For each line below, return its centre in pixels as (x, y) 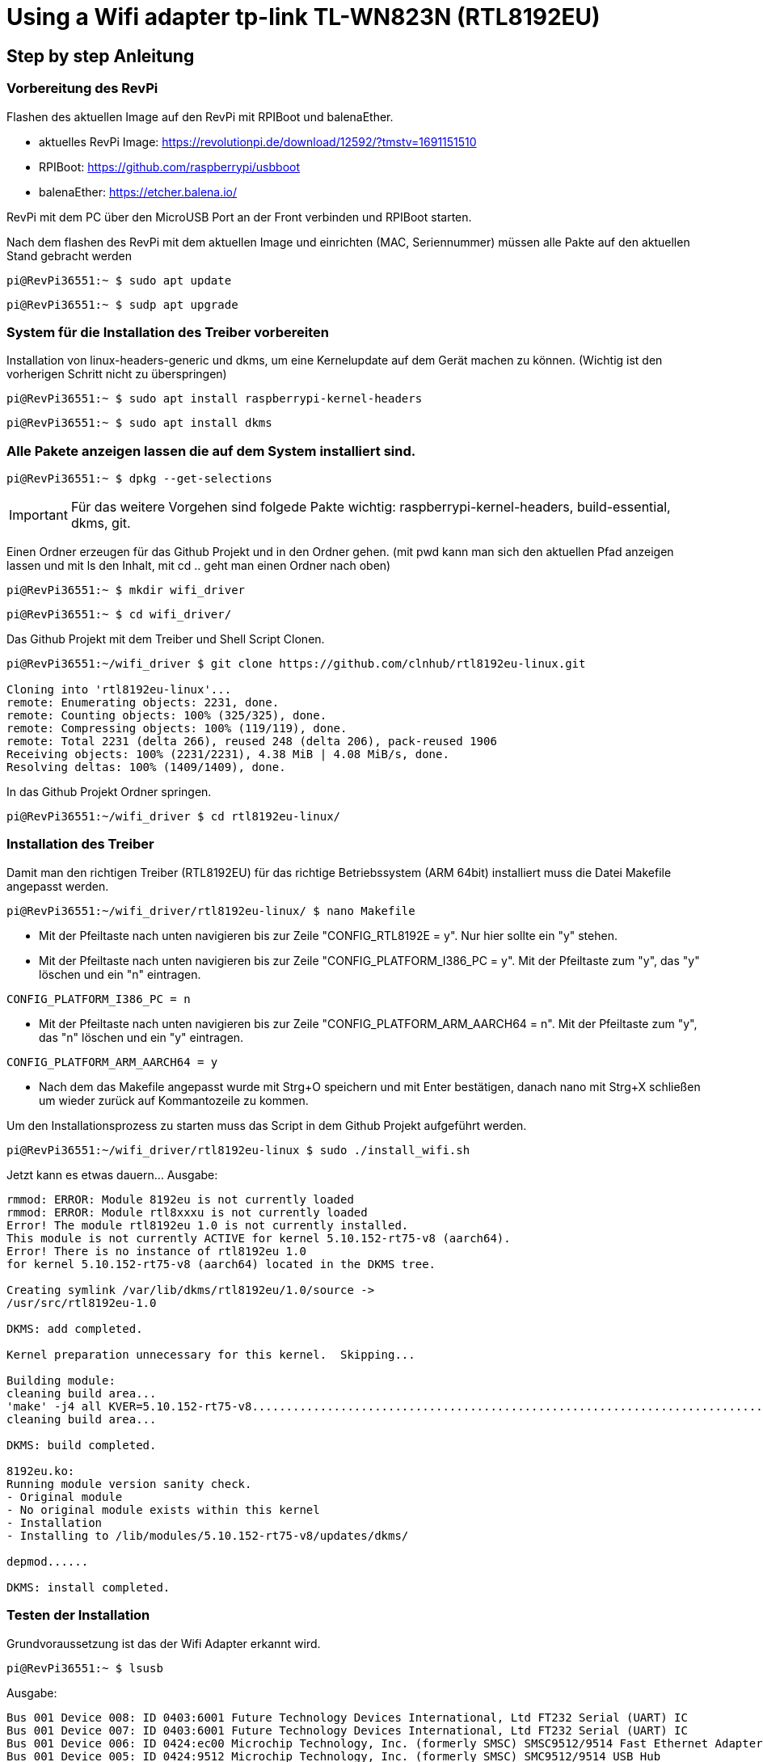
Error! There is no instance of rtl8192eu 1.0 (156, 1251)
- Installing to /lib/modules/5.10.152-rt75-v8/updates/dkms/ (208, 1535)
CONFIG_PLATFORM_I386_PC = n (99, 999)
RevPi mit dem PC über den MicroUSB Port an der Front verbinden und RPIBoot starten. (239, 217)
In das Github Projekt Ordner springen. (109, 792)
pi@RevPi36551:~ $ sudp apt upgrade (122, 304)
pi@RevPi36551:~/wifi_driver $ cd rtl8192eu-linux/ (174, 817)
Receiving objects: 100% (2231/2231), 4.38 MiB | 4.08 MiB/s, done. (228, 755)
